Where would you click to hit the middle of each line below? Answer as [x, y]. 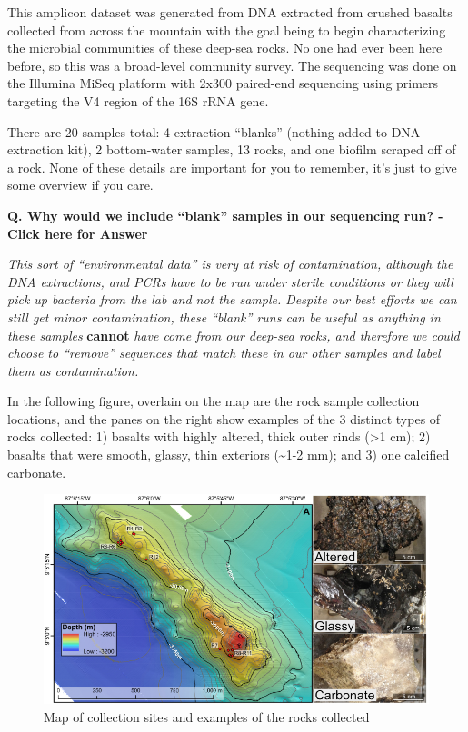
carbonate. [37, 472]
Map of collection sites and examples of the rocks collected [207, 716]
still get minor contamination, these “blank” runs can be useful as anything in [224, 317]
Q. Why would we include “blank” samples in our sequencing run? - [225, 215]
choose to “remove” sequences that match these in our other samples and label [224, 353]
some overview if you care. [80, 185]
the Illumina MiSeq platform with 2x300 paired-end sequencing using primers [223, 83]
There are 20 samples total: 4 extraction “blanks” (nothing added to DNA [214, 131]
